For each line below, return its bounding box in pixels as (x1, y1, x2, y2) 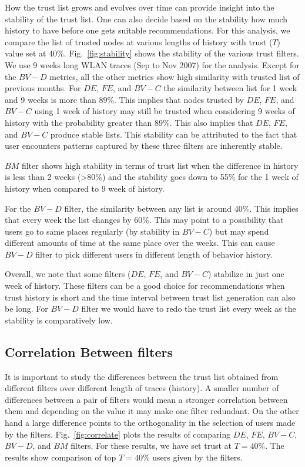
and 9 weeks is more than (5, 93, 96, 105)
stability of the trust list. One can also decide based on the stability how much (5, 12, 288, 25)
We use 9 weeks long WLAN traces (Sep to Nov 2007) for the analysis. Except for (5, 58, 300, 71)
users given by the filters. (152, 451, 243, 463)
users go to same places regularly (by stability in (5, 225, 180, 237)
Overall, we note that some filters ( (5, 268, 131, 280)
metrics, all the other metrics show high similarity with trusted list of (49, 70, 300, 82)
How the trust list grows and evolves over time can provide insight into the (5, 1, 274, 13)
